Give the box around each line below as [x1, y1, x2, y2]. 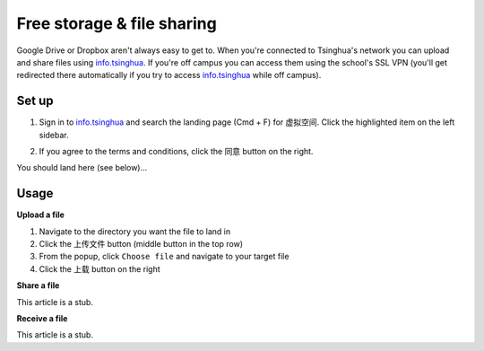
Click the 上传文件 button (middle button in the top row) [39, 239, 244, 250]
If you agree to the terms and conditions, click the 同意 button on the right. [39, 146, 314, 157]
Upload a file [16, 209, 65, 220]
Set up [16, 93, 54, 109]
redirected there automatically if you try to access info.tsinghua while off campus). [16, 70, 322, 81]
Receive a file [16, 313, 68, 324]
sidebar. [39, 129, 69, 140]
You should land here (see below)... [16, 162, 148, 173]
